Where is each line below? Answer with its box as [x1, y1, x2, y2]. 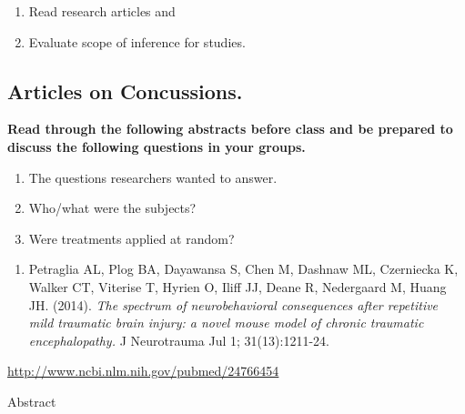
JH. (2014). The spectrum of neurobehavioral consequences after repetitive [28, 295, 439, 314]
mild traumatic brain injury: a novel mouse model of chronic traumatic [28, 313, 424, 332]
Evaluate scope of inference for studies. [28, 32, 246, 51]
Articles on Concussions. [7, 76, 243, 105]
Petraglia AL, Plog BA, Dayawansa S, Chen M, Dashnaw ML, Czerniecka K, [28, 259, 459, 278]
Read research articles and [28, 2, 176, 20]
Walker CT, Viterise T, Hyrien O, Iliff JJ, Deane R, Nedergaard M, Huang [28, 277, 447, 296]
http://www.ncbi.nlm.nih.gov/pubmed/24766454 [7, 361, 279, 380]
